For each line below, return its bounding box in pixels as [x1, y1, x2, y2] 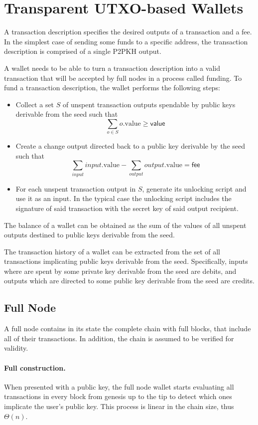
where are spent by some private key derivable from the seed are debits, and [4, 265, 237, 276]
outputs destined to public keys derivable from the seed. [4, 229, 175, 240]
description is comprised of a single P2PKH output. [4, 46, 161, 56]
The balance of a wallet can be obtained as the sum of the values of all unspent [4, 219, 247, 230]
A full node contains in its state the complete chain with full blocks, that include [4, 323, 251, 334]
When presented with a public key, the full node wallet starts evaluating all [4, 381, 234, 392]
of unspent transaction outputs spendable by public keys [62, 99, 236, 109]
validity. [4, 343, 28, 353]
